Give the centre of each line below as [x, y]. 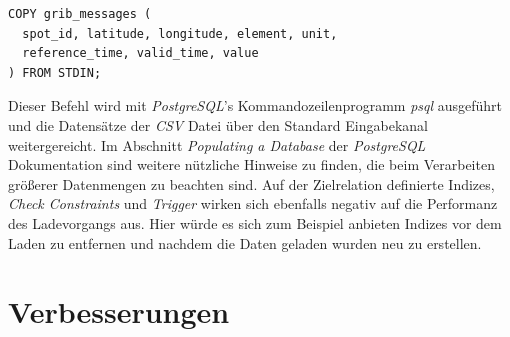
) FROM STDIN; [55, 72]
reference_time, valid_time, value [140, 53]
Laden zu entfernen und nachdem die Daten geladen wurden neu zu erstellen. [245, 242]
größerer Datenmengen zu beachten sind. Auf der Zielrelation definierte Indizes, [251, 183]
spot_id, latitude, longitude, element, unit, [180, 33]
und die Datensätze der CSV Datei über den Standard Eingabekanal [218, 124]
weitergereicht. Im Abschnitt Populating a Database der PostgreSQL [217, 144]
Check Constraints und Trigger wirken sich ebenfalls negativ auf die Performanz [253, 203]
